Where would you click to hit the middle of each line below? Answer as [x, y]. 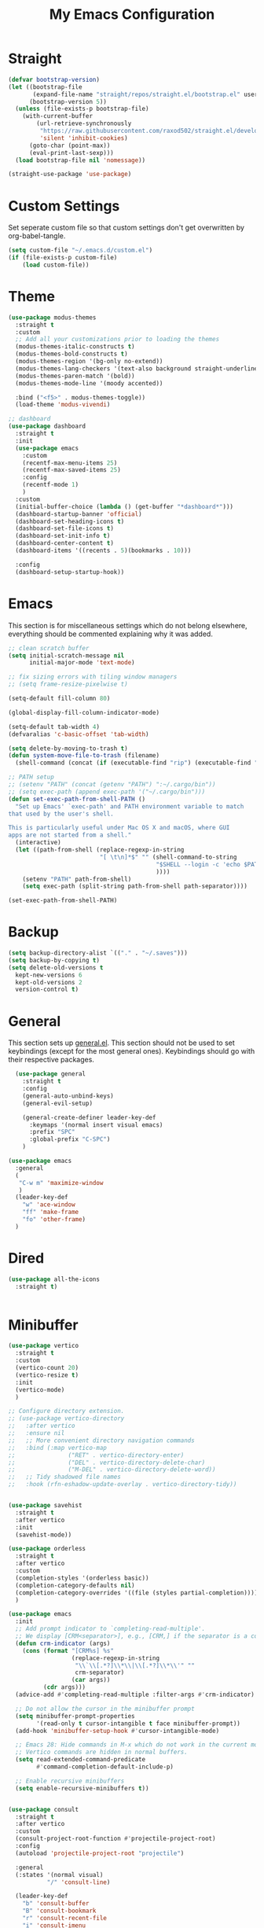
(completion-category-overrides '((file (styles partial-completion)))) [137, 1593]
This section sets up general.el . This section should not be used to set [122, 1043]
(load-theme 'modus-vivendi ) [63, 405]
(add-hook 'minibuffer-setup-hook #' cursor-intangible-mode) [117, 1731]
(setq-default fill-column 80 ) [59, 698]
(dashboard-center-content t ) [64, 543]
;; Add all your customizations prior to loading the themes [117, 340]
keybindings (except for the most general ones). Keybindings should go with [132, 1051]
